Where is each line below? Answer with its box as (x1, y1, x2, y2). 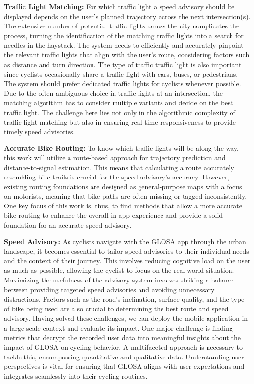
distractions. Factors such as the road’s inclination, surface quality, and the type (4, 294, 245, 304)
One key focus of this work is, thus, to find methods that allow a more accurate (4, 200, 242, 210)
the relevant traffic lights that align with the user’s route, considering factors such (4, 49, 250, 59)
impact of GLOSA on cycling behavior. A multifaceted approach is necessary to (4, 342, 243, 352)
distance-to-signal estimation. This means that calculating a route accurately (4, 162, 234, 172)
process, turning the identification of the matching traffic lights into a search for (4, 30, 244, 40)
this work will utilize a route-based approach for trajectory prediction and (4, 152, 226, 162)
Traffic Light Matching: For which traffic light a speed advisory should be (4, 1, 235, 11)
